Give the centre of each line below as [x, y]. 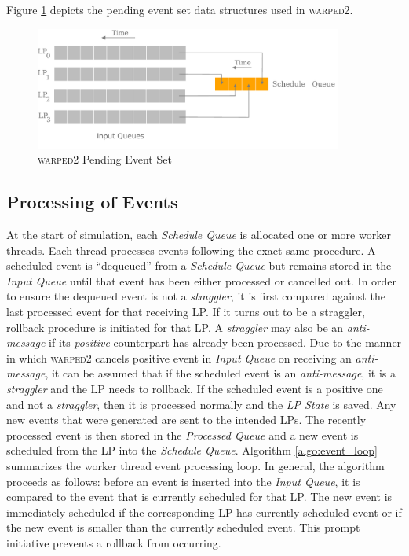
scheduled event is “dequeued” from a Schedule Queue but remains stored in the [199, 265]
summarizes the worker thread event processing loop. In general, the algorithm [195, 465]
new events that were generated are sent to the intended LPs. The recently [186, 420]
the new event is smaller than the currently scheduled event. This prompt [183, 527]
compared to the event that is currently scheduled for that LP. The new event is [199, 497]
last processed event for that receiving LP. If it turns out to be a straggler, [186, 311]
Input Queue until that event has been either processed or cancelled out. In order [202, 280]
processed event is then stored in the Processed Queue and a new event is [183, 434]
